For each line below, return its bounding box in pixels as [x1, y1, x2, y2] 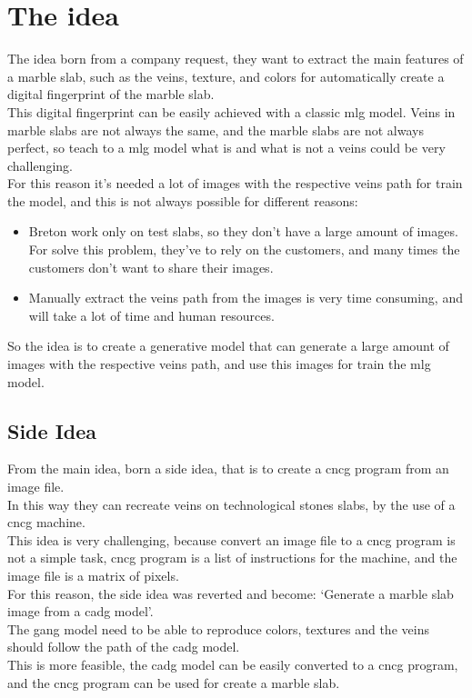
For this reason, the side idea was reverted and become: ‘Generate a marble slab [7, 583, 454, 603]
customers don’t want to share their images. [28, 257, 274, 276]
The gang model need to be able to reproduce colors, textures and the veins [7, 619, 429, 638]
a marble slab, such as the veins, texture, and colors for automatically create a [7, 66, 445, 85]
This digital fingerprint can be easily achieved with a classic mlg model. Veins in [7, 102, 456, 121]
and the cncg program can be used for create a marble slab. [7, 673, 340, 692]
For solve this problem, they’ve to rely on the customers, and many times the [28, 240, 460, 259]
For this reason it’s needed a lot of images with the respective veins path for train [7, 174, 463, 193]
